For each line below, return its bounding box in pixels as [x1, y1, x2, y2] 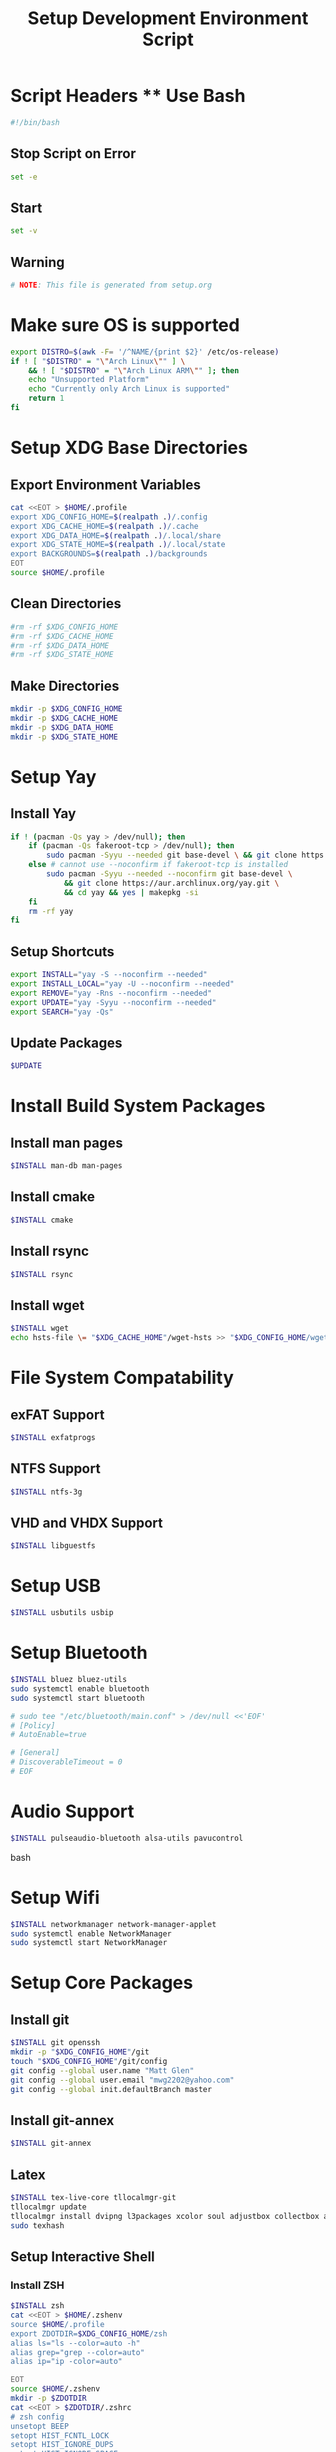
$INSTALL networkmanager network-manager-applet [10, 1919, 217, 1929]
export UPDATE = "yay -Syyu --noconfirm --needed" [10, 997, 217, 1007]
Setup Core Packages [10, 1972, 193, 1994]
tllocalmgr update [10, 2202, 87, 2212]
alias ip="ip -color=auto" [10, 2357, 123, 2367]
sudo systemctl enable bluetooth [10, 1683, 150, 1694]
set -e [10, 172, 38, 182]
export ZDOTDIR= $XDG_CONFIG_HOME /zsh [10, 2328, 168, 2339]
